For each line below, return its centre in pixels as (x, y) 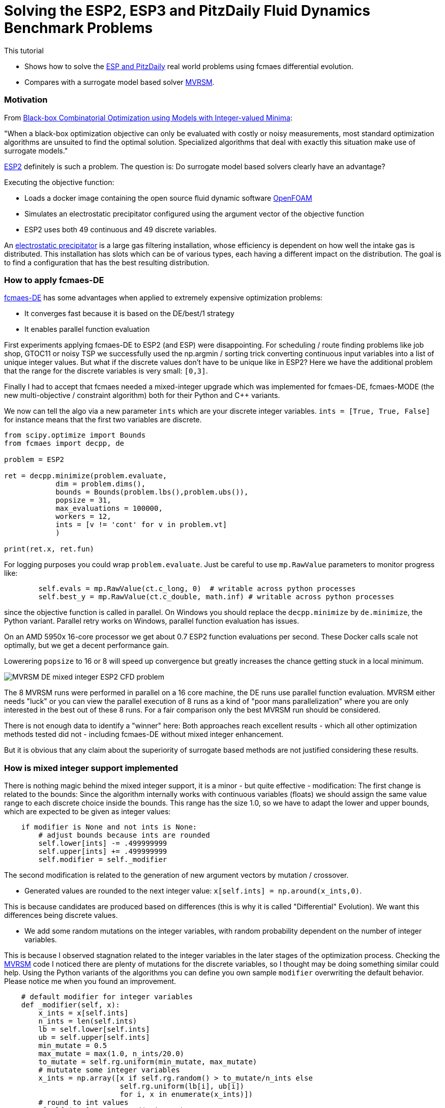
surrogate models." (36, 150)
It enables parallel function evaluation (87, 329)
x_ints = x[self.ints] (83, 1013)
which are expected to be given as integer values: (87, 811)
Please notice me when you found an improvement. (90, 981)
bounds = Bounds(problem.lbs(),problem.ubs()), (152, 492)
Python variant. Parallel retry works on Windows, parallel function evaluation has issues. (152, 621)
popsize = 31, (83, 500)
